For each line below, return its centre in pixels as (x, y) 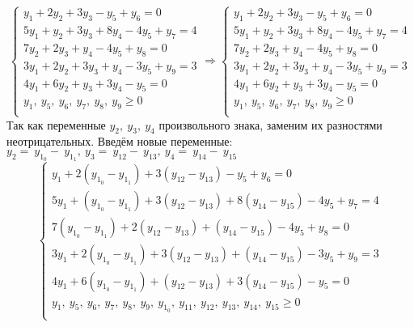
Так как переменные (56, 124)
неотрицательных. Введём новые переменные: (120, 141)
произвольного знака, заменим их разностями (270, 124)
